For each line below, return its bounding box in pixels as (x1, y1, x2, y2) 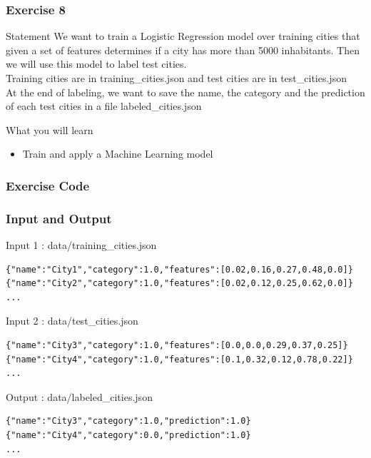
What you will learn (6, 122, 93, 137)
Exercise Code (6, 176, 90, 194)
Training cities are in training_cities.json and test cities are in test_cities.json (6, 71, 347, 85)
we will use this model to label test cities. (6, 56, 187, 71)
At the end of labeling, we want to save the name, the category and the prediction (6, 84, 365, 99)
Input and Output (6, 209, 112, 227)
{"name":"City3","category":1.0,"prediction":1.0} (6, 416, 251, 427)
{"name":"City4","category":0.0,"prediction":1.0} (6, 429, 251, 440)
